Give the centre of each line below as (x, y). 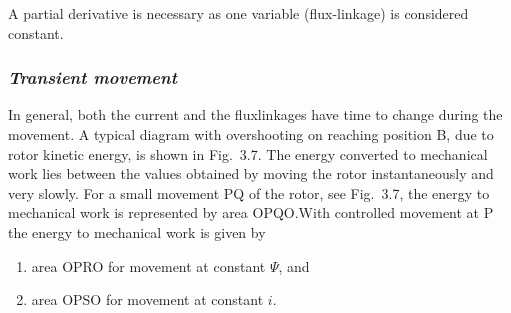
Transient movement (92, 77)
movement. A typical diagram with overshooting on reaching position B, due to (251, 134)
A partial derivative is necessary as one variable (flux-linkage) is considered (238, 13)
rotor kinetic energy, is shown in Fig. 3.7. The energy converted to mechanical (248, 153)
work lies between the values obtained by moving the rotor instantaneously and (251, 173)
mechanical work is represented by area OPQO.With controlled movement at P (251, 212)
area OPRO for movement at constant (148, 265)
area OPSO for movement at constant (147, 299)
